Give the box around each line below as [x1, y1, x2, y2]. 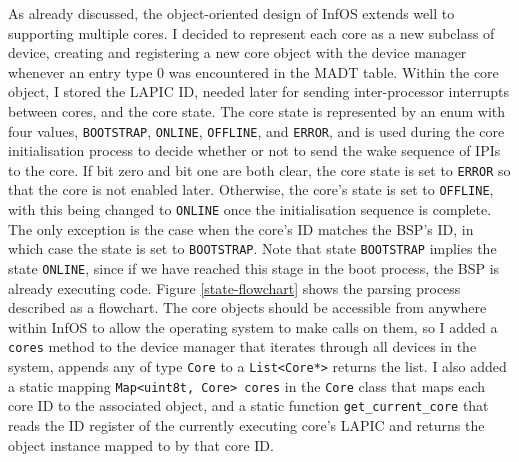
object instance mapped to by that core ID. [8, 434, 274, 455]
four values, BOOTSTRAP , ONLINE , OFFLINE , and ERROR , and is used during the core [8, 120, 505, 141]
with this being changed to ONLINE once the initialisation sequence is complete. [8, 199, 492, 220]
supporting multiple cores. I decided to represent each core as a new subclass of [8, 22, 495, 43]
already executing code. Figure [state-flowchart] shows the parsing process [8, 277, 461, 298]
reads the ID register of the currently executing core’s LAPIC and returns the [8, 415, 485, 436]
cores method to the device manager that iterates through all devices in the [8, 336, 477, 357]
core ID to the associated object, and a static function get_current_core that [8, 395, 489, 416]
